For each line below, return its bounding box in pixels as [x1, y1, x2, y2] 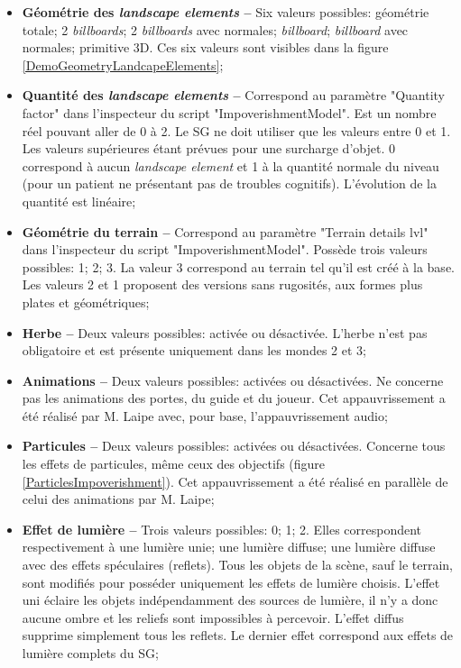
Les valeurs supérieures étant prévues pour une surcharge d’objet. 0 [22, 139, 395, 158]
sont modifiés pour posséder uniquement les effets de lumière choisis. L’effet [22, 572, 440, 591]
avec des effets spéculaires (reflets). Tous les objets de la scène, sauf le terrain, [22, 555, 454, 574]
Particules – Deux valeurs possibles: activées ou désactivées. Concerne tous [22, 436, 446, 455]
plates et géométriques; [22, 292, 150, 311]
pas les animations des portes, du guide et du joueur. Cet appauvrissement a [22, 389, 446, 407]
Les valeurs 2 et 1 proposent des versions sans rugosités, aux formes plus [22, 275, 423, 294]
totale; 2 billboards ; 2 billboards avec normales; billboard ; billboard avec [22, 20, 409, 39]
